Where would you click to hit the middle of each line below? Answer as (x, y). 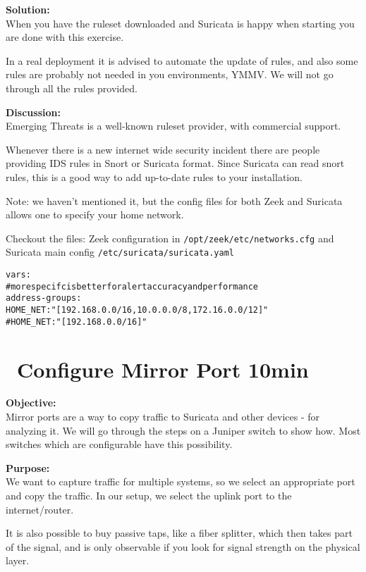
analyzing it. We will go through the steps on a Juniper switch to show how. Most (183, 430)
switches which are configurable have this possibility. (119, 444)
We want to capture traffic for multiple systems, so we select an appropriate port (181, 481)
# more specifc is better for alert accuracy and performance (132, 286)
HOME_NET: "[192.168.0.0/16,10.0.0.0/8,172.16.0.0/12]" (137, 310)
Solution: (28, 9)
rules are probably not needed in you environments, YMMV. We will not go (170, 74)
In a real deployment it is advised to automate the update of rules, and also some (182, 60)
